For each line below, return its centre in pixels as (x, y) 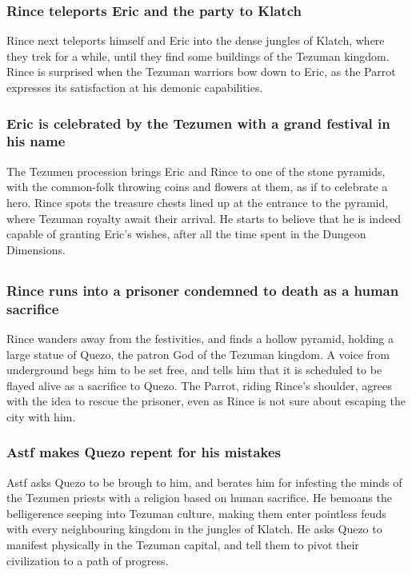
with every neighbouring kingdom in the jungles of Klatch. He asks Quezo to (194, 529)
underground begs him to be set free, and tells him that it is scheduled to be (194, 370)
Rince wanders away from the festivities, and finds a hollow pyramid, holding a (200, 338)
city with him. (41, 416)
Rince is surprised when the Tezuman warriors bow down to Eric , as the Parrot (201, 72)
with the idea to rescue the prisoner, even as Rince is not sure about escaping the (206, 401)
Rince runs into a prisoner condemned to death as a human (203, 290)
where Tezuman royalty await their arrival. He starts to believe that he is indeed (204, 218)
